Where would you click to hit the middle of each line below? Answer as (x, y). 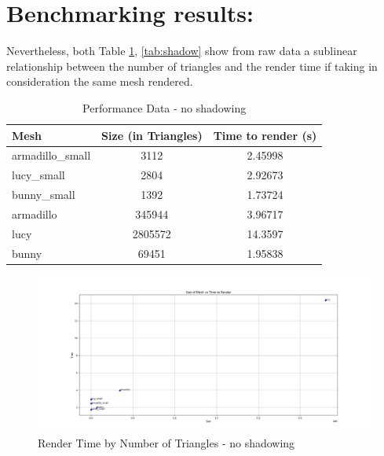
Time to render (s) (265, 135)
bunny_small (44, 195)
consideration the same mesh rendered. (100, 81)
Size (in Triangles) (152, 135)
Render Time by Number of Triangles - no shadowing (166, 443)
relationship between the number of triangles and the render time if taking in (192, 66)
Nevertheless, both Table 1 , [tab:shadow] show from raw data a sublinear (182, 51)
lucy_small (38, 175)
